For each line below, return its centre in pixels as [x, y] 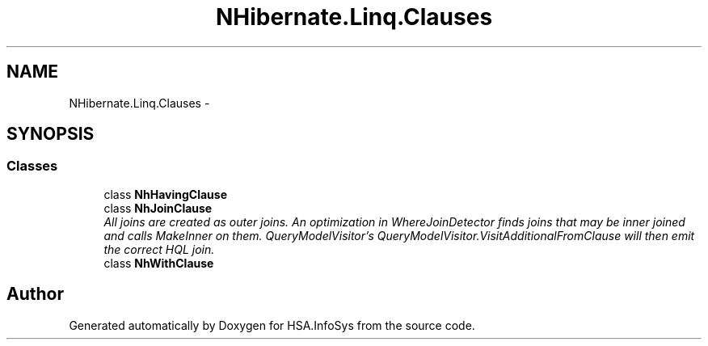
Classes [32, 166]
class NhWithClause [159, 263]
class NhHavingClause [166, 194]
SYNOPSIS [51, 134]
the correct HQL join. [159, 249]
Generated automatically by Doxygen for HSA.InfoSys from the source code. [272, 325]
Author [35, 294]
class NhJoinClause [158, 208]
